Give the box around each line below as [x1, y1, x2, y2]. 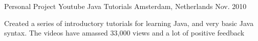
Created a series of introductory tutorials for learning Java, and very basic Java [4, 17, 254, 28]
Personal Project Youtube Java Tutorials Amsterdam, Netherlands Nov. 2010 [4, 1, 247, 11]
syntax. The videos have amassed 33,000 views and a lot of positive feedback [4, 27, 245, 38]
